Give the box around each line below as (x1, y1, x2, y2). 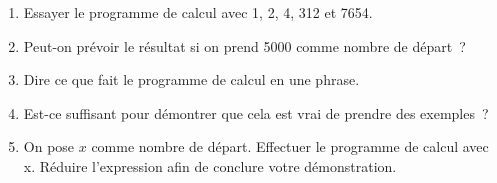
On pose (23, 136, 75, 157)
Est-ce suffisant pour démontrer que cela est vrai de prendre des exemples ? (23, 102, 489, 123)
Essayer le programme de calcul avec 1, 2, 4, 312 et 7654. (23, 2, 373, 22)
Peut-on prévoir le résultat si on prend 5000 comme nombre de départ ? (23, 35, 466, 56)
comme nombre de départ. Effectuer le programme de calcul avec (91, 136, 489, 157)
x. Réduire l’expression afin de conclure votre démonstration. (23, 155, 397, 176)
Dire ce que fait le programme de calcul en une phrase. (23, 69, 360, 90)
